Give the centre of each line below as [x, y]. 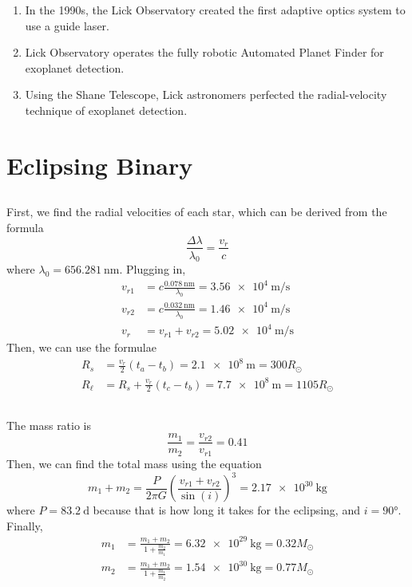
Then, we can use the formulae [81, 347]
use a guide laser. [67, 25]
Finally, [25, 525]
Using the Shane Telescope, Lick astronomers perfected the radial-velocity [206, 95]
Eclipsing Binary [100, 165]
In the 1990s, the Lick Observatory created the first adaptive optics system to [215, 10]
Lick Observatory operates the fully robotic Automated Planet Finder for [204, 52]
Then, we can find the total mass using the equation [134, 463]
